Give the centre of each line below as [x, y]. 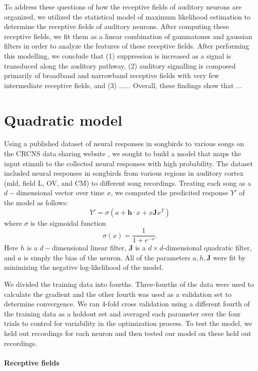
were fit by [229, 257]
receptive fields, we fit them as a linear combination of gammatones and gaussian [128, 36]
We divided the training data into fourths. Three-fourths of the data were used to [129, 284]
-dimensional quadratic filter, [207, 248]
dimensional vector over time [60, 193]
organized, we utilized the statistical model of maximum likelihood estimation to [127, 16]
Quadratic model [63, 119]
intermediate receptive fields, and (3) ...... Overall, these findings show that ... [123, 85]
